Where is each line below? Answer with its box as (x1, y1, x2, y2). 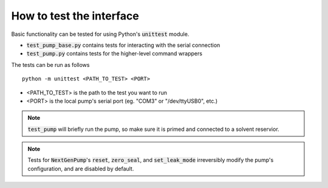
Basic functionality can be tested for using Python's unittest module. (11, 30, 190, 38)
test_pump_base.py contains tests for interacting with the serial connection (26, 41, 220, 49)
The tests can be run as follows (11, 61, 90, 68)
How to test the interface (11, 9, 139, 23)
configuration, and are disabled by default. (27, 165, 134, 172)
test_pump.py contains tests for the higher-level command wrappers (26, 50, 203, 57)
